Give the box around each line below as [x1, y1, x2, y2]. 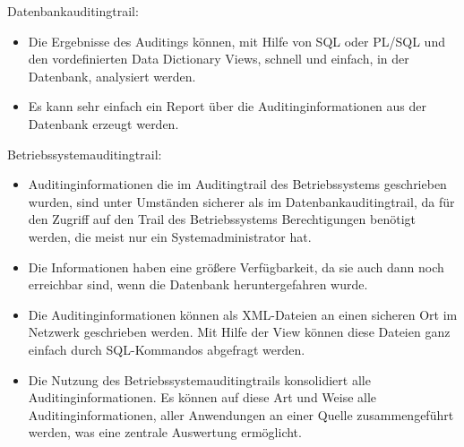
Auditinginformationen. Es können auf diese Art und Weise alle [28, 388, 377, 407]
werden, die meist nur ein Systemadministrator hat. [28, 227, 312, 245]
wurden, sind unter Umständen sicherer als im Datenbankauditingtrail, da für [28, 192, 455, 211]
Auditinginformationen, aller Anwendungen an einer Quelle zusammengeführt [28, 405, 454, 424]
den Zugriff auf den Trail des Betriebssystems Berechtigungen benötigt [28, 210, 416, 228]
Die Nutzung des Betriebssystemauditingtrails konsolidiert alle [28, 370, 371, 389]
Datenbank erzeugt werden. [28, 114, 179, 133]
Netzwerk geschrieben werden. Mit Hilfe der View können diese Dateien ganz [28, 322, 451, 341]
